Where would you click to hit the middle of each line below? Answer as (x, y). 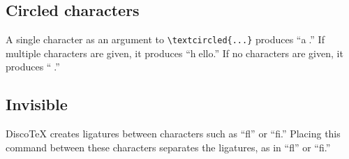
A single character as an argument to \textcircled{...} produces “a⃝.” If (165, 39)
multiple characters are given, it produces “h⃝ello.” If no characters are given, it (174, 53)
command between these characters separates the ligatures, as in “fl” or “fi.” (168, 147)
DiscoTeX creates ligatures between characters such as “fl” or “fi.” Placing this (173, 134)
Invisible (37, 104)
